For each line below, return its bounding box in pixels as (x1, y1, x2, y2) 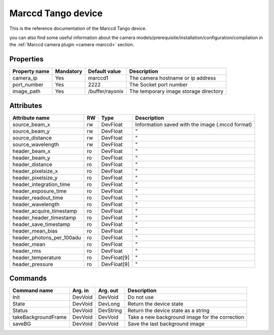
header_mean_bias (12, 227, 58, 234)
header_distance (12, 161, 53, 168)
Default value (88, 68, 121, 75)
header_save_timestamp (12, 220, 71, 228)
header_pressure (12, 260, 53, 268)
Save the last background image (127, 320, 205, 327)
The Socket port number (129, 81, 188, 88)
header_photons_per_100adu (12, 234, 81, 241)
